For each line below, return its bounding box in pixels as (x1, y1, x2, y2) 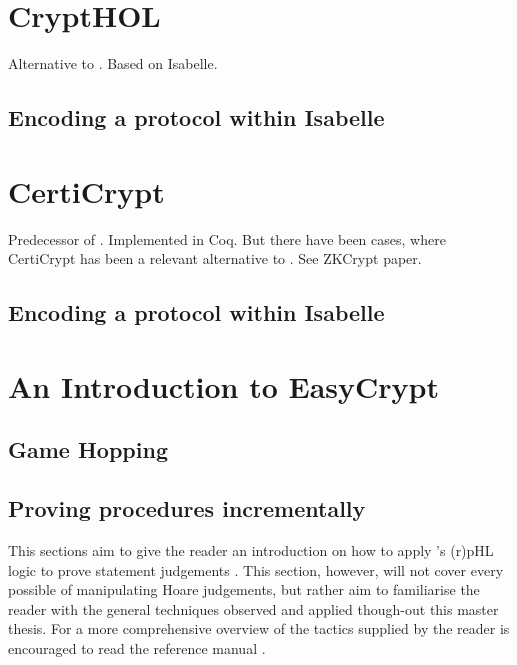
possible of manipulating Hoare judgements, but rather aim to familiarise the (8, 579, 480, 600)
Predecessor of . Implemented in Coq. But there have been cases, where (8, 228, 446, 249)
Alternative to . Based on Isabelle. (8, 53, 218, 74)
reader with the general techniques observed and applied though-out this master (8, 598, 499, 619)
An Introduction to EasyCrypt (8, 365, 440, 406)
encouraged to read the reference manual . (8, 637, 266, 658)
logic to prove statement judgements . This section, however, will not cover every (8, 559, 504, 580)
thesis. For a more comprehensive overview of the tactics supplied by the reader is (8, 618, 510, 639)
